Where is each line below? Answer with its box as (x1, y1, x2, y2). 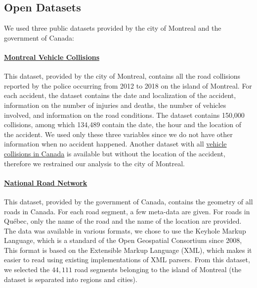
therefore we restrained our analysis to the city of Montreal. (4, 158, 185, 168)
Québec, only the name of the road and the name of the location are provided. (4, 216, 242, 226)
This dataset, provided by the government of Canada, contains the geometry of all (4, 196, 253, 206)
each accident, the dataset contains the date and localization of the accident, (4, 90, 236, 100)
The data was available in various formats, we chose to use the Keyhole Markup (4, 225, 246, 236)
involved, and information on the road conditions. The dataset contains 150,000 (4, 109, 245, 120)
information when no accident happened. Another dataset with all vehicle (4, 139, 227, 149)
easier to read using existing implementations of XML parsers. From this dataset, (4, 254, 250, 265)
